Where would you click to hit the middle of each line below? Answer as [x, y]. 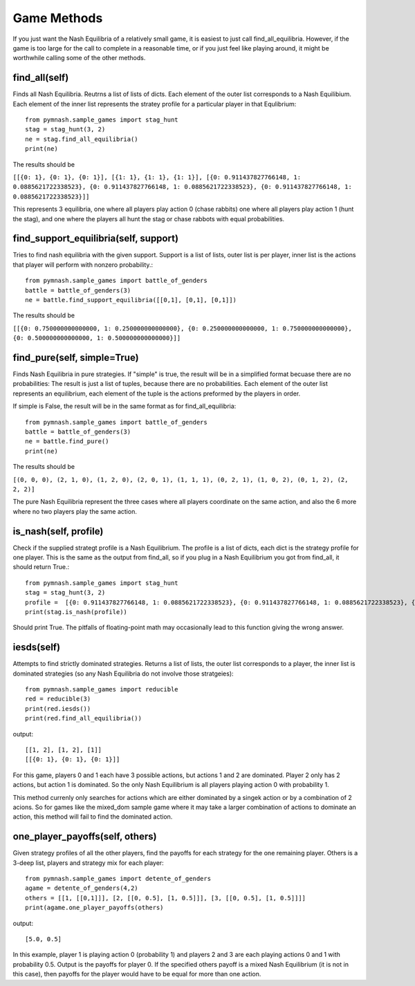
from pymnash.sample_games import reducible [102, 689]
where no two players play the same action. [75, 511]
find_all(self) [41, 78]
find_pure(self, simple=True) [76, 357]
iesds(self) [37, 648]
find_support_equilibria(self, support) [96, 239]
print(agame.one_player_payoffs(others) [94, 908]
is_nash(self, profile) [58, 531]
